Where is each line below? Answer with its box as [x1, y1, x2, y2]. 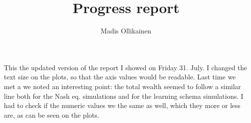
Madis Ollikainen [100, 26, 152, 36]
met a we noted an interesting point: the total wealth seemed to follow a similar [4, 81, 241, 91]
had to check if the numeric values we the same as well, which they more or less [4, 100, 241, 110]
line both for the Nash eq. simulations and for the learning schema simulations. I [4, 91, 244, 101]
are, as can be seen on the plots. [4, 109, 99, 120]
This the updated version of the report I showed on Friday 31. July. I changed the [4, 62, 247, 72]
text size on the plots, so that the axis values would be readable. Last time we [4, 72, 236, 82]
